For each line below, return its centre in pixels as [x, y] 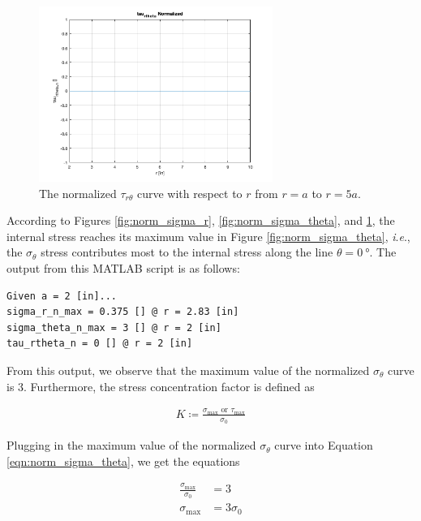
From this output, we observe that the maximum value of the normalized [188, 370]
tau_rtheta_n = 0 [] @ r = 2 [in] [100, 344]
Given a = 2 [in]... [62, 296]
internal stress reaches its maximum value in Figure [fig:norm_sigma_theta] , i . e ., [208, 236]
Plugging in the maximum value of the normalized [131, 445]
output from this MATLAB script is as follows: [123, 267]
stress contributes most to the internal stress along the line [187, 252]
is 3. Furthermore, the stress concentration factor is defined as [161, 386]
